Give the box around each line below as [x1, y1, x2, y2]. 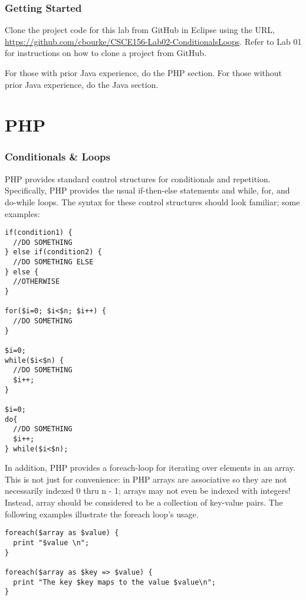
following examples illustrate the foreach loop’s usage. [5, 507, 199, 520]
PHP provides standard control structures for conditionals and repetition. [5, 172, 271, 185]
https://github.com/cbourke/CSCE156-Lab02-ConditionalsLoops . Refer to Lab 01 [5, 35, 302, 47]
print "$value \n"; [13, 538, 90, 547]
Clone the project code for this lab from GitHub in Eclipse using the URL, [5, 24, 275, 36]
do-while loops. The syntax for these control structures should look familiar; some [5, 195, 300, 208]
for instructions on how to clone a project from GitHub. [5, 47, 206, 59]
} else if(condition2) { [5, 248, 102, 257]
